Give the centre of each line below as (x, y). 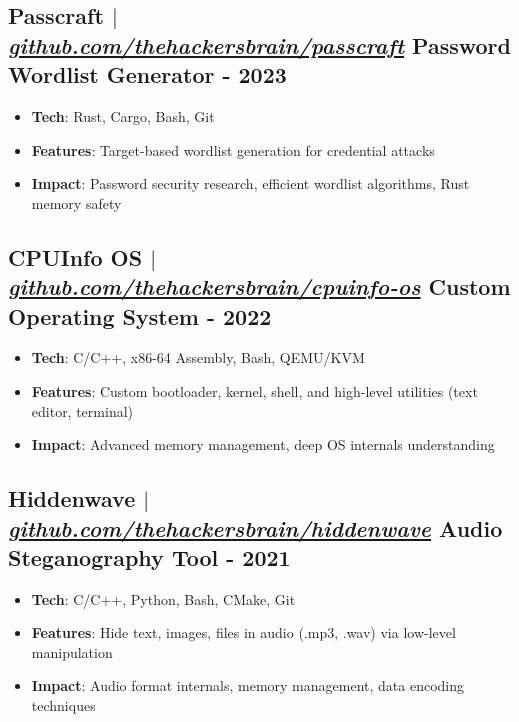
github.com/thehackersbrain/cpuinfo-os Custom (259, 286)
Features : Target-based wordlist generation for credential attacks (233, 149)
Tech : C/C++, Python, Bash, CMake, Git (163, 598)
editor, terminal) (82, 410)
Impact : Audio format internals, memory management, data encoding (247, 685)
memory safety (76, 202)
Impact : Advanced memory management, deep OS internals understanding (263, 444)
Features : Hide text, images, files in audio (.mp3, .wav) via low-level (243, 632)
